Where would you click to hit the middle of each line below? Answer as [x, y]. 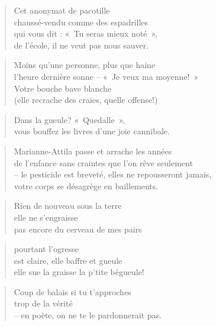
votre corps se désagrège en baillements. [86, 185]
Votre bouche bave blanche [62, 88]
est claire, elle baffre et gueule [68, 260]
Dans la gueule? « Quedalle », [70, 119]
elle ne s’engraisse [46, 217]
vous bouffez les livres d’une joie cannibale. [92, 131]
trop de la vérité [43, 303]
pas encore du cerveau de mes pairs [78, 229]
